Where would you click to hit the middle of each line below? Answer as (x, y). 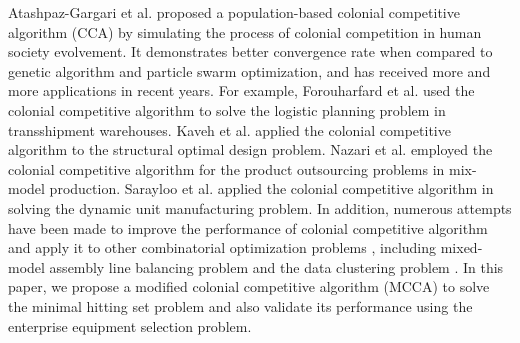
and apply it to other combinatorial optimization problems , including (222, 247)
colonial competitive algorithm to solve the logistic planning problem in (227, 109)
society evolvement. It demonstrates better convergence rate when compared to (250, 51)
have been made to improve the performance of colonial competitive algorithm (248, 227)
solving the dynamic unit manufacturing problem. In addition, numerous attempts (260, 207)
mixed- (461, 247)
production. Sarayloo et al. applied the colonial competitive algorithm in (271, 188)
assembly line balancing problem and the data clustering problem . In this (276, 266)
